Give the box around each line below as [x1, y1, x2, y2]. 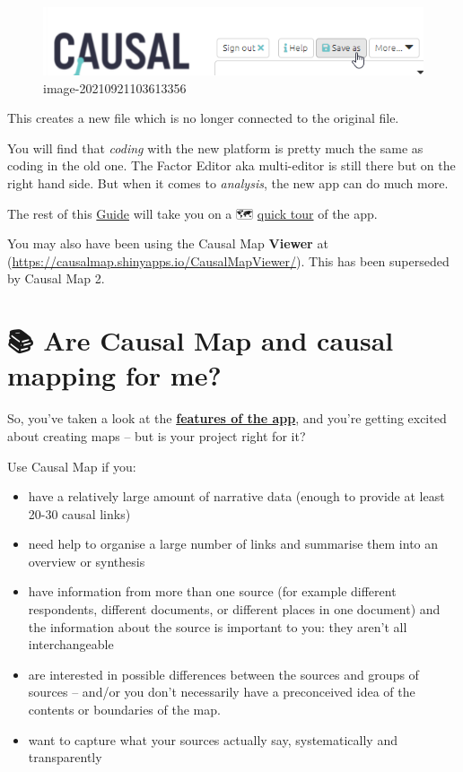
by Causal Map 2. [7, 269, 105, 288]
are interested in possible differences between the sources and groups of [28, 664, 419, 683]
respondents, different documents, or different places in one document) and [28, 600, 441, 619]
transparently [28, 748, 102, 767]
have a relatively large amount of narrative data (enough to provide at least [28, 487, 445, 506]
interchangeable [28, 635, 114, 654]
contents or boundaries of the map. [28, 700, 221, 719]
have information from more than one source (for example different [28, 582, 397, 601]
